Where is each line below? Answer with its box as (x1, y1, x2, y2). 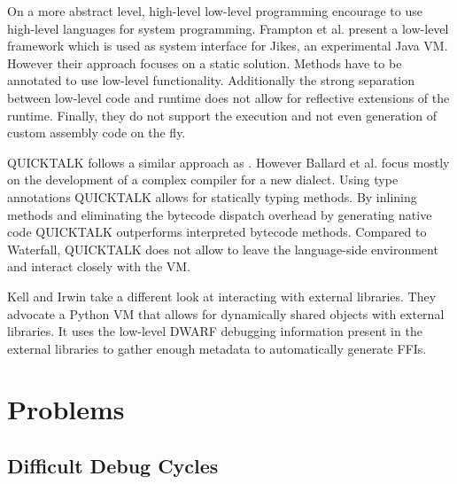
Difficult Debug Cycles (7, 452, 219, 480)
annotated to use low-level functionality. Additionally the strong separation (7, 71, 415, 90)
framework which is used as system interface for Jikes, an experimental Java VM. (7, 36, 448, 55)
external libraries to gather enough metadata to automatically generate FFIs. (7, 339, 427, 357)
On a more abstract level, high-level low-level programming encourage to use (7, 2, 422, 20)
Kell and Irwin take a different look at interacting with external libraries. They (7, 286, 437, 305)
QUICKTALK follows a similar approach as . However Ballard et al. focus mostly (7, 152, 450, 171)
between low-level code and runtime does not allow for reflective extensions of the (7, 88, 450, 106)
